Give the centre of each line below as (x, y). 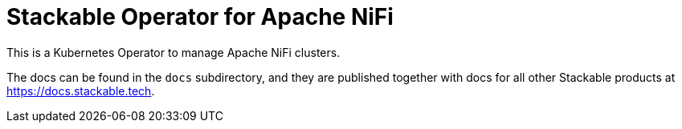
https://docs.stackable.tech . (81, 91)
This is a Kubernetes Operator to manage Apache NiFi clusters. (174, 52)
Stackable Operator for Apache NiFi (200, 17)
